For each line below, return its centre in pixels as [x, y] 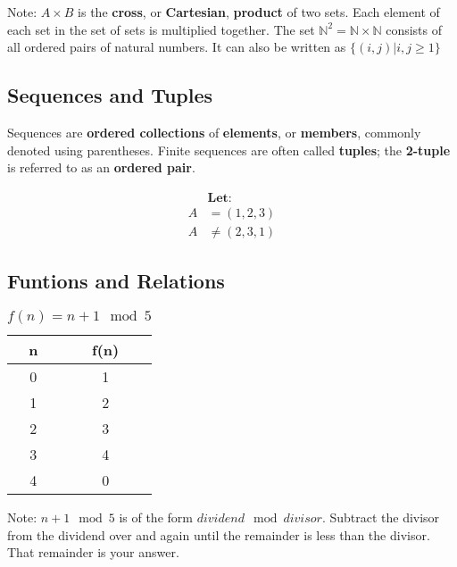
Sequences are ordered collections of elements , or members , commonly [214, 132]
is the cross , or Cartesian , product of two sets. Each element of [259, 12]
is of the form [156, 517]
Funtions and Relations [116, 281]
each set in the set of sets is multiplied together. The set [161, 29]
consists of [414, 29]
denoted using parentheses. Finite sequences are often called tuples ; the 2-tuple [229, 150]
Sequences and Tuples [110, 95]
